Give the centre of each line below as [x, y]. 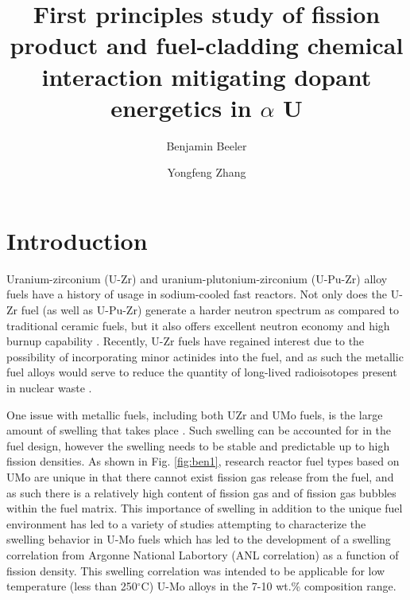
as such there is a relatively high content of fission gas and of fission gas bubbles [201, 492]
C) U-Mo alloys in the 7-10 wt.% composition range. [269, 586]
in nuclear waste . [49, 387]
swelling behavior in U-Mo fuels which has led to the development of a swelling [199, 539]
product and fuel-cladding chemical [207, 45]
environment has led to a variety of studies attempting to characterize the [186, 523]
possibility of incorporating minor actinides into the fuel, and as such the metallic [205, 356]
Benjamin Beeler [207, 145]
